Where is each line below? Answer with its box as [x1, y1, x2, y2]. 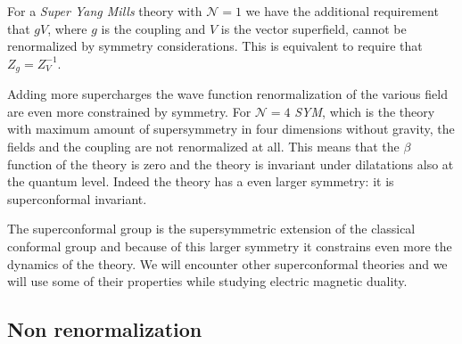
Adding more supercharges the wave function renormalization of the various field [7, 85, 448, 103]
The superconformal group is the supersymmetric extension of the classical [7, 219, 416, 238]
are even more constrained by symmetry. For [7, 102, 252, 120]
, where [47, 19, 87, 37]
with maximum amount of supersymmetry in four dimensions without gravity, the [7, 119, 455, 138]
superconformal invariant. [7, 189, 147, 208]
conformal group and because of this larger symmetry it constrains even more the [7, 236, 452, 255]
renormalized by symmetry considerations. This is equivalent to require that [7, 37, 423, 55]
